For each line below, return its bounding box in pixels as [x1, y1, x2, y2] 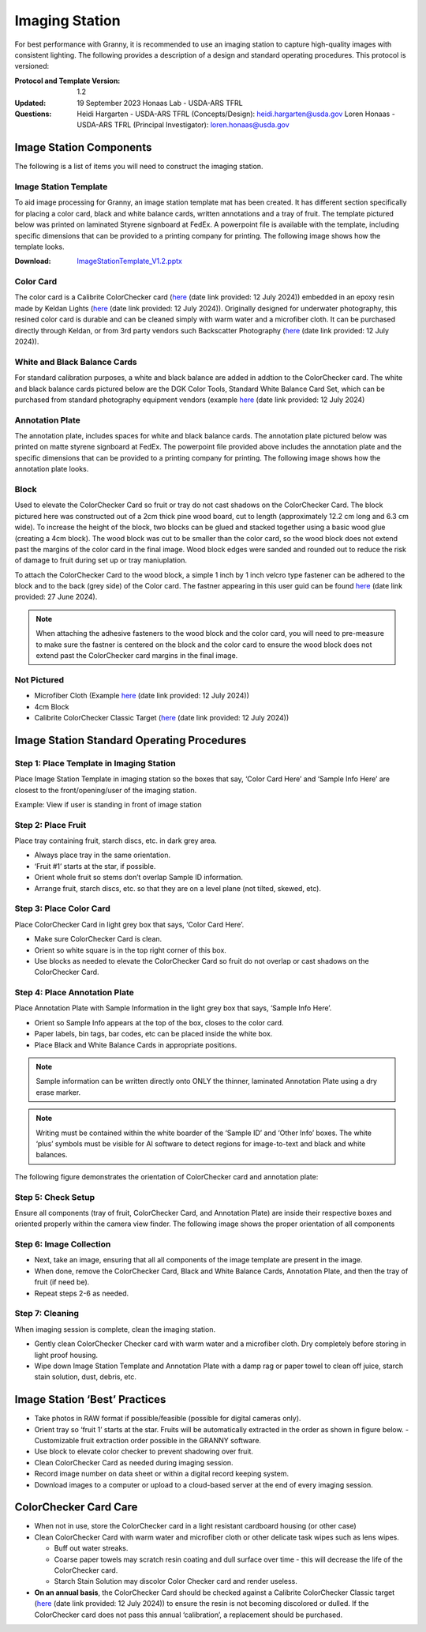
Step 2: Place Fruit [14, 819, 87, 830]
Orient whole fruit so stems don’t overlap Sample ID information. [34, 873, 244, 882]
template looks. [14, 242, 65, 251]
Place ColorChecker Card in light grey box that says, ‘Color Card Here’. [14, 919, 245, 929]
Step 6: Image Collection [14, 1239, 111, 1250]
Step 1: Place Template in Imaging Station [14, 758, 177, 769]
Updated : [14, 98, 47, 107]
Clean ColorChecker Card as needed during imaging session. [34, 1457, 234, 1467]
